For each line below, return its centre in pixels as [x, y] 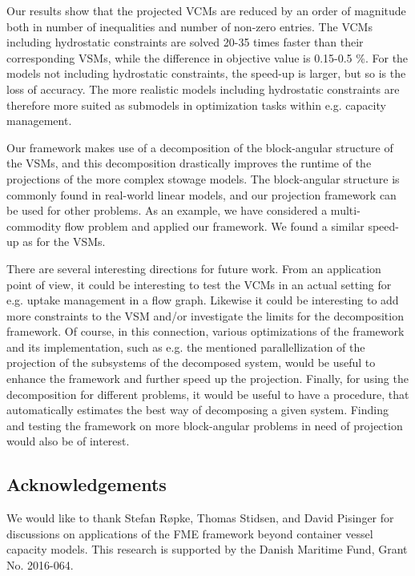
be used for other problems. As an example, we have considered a [167, 210]
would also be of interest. [68, 441]
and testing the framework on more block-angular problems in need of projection [205, 425]
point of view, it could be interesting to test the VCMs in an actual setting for [199, 284]
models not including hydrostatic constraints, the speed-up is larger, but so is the [206, 73]
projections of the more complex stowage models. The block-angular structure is [203, 178]
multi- [345, 210]
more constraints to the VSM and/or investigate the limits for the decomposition [205, 315]
